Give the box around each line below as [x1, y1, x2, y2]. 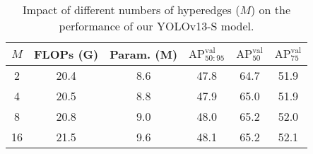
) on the [251, 1, 291, 18]
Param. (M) [110, 46, 178, 62]
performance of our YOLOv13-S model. [59, 18, 254, 34]
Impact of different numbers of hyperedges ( [23, 1, 240, 18]
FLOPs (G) [34, 46, 99, 62]
